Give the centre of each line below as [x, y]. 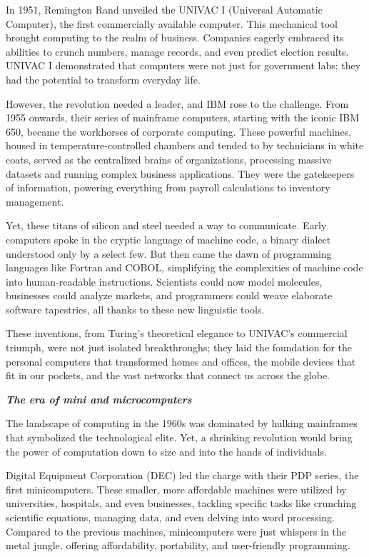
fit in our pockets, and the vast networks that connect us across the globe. [168, 375]
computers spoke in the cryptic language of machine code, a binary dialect [168, 239]
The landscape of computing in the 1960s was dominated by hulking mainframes [182, 423]
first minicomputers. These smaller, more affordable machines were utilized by [176, 489]
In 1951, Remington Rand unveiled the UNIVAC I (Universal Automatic [164, 9]
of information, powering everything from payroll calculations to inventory [168, 187]
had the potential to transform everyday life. [103, 79]
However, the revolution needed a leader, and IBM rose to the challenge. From [177, 103]
